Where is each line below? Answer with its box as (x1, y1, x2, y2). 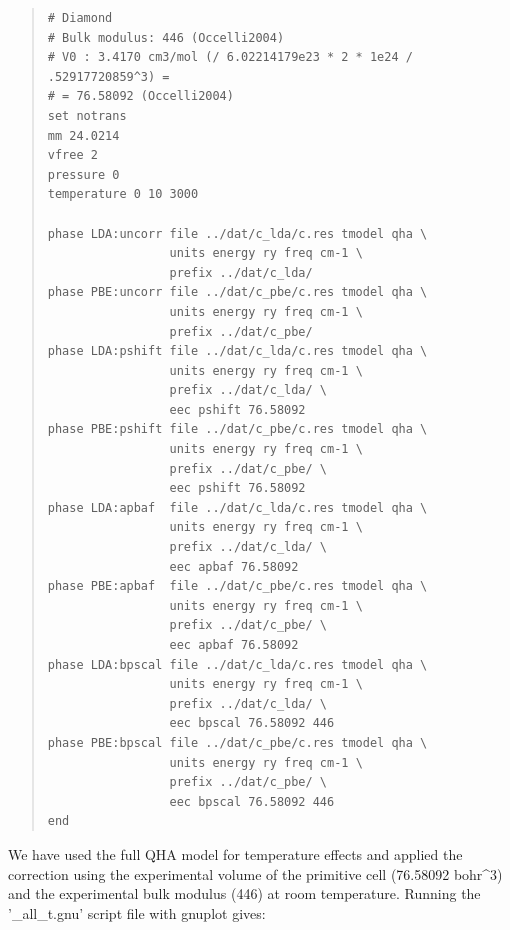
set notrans (47, 108, 127, 123)
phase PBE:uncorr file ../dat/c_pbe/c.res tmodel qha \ (47, 285, 428, 300)
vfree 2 (47, 148, 98, 163)
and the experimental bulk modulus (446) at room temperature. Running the (8, 883, 481, 904)
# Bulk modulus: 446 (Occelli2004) (47, 30, 285, 45)
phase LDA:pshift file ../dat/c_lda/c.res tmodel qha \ (47, 344, 428, 359)
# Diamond (47, 11, 113, 25)
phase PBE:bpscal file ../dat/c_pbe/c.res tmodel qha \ (47, 735, 428, 750)
